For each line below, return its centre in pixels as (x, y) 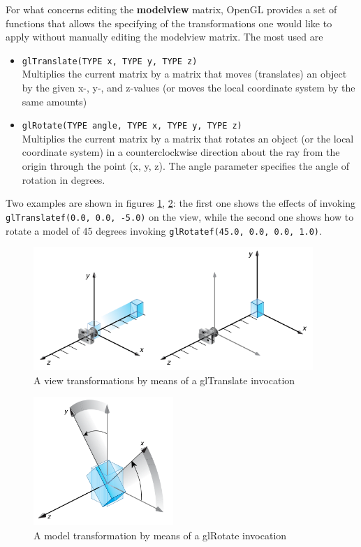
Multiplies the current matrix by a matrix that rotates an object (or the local (188, 138)
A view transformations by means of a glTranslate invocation (164, 380)
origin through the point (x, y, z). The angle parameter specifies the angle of (185, 166)
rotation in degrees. (64, 179)
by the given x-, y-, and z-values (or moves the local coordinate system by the (189, 88)
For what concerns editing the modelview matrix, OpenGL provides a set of (171, 9)
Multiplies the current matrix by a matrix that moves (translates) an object (184, 74)
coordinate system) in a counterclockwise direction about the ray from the (181, 152)
